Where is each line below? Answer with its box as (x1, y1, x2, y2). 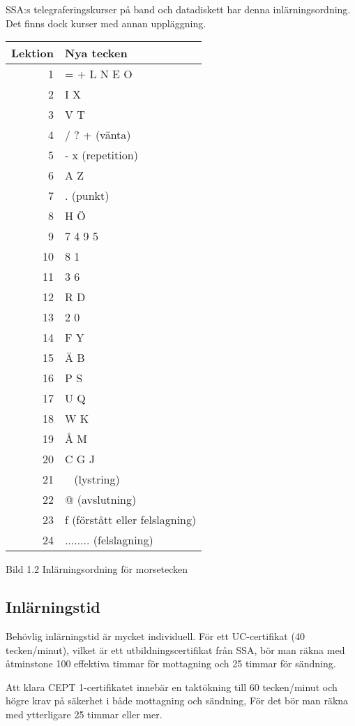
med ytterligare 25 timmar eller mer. (6, 706, 163, 721)
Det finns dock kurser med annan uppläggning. (6, 15, 206, 30)
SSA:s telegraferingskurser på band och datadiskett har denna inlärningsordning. (6, 2, 351, 16)
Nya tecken (64, 45, 128, 61)
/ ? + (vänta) (64, 126, 131, 143)
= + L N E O (64, 66, 133, 82)
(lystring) (74, 471, 120, 488)
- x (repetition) (64, 147, 138, 164)
